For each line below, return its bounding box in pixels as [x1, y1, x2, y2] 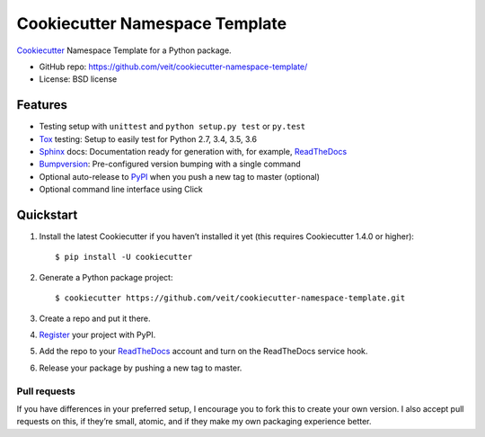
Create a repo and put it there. [39, 313, 152, 324]
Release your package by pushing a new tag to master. [39, 362, 242, 373]
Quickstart [16, 208, 78, 222]
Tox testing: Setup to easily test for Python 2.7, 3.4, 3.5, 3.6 [39, 133, 258, 144]
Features [16, 97, 67, 112]
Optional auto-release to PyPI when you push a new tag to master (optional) [39, 171, 321, 182]
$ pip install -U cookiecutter [55, 252, 193, 263]
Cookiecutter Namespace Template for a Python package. [16, 45, 233, 56]
